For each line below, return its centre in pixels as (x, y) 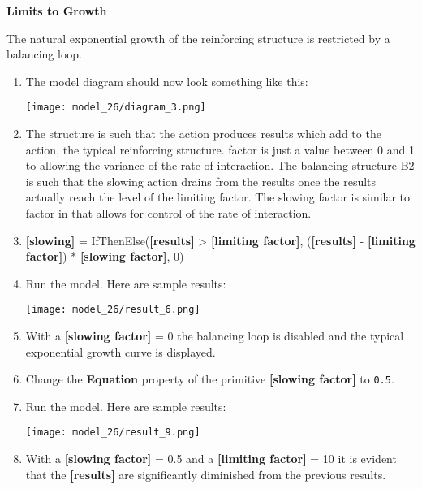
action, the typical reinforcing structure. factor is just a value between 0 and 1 (220, 149)
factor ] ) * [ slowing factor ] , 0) (105, 256)
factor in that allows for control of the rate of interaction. (168, 213)
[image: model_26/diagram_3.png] (116, 108)
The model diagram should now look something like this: (167, 81)
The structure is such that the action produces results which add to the (203, 134)
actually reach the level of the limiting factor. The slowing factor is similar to (218, 197)
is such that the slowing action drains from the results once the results (201, 181)
